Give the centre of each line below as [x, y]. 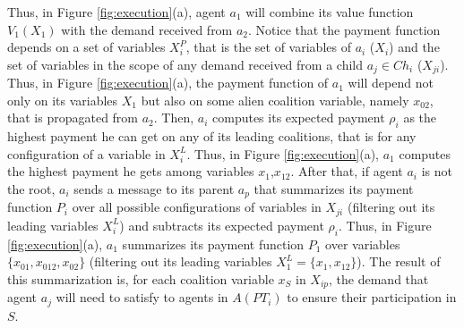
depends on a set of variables [86, 47]
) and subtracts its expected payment [222, 225]
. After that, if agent [347, 171]
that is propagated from [73, 118]
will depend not [391, 83]
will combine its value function [330, 12]
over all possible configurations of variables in [197, 207]
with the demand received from [147, 29]
